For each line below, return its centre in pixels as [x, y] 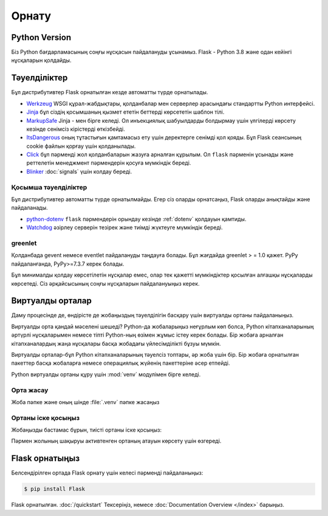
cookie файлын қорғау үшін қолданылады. [81, 146]
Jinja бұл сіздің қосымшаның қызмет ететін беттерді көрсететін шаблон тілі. [125, 112]
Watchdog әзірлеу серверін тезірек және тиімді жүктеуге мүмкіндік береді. [125, 227]
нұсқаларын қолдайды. [41, 60]
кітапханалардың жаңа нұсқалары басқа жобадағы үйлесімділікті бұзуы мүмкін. [116, 343]
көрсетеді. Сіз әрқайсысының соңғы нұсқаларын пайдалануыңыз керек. [105, 283]
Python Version [41, 37]
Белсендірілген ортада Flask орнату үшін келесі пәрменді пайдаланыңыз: [107, 473]
